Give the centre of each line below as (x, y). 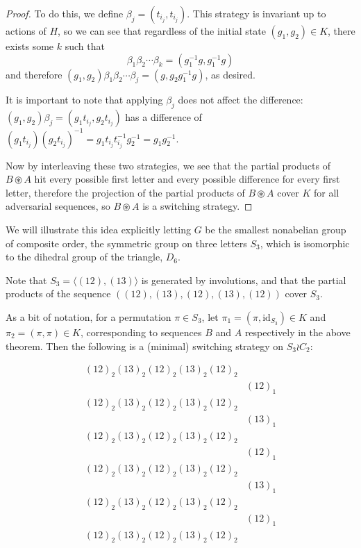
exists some (30, 46)
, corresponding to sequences (141, 332)
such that (85, 46)
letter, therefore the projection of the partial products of (125, 192)
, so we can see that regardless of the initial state (162, 31)
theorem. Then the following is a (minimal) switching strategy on (145, 346)
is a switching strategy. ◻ (198, 206)
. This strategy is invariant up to (257, 13)
